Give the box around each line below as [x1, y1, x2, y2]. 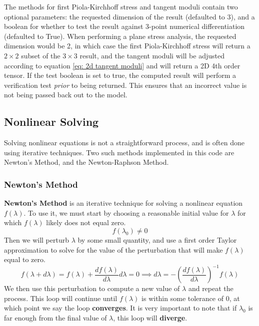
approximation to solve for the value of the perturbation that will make [4, 244, 223, 255]
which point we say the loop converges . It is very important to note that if [4, 303, 237, 313]
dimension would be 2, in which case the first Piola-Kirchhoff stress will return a [4, 40, 250, 51]
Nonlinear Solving [4, 114, 99, 129]
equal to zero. [4, 254, 45, 265]
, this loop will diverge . [113, 312, 187, 323]
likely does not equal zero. [46, 217, 126, 228]
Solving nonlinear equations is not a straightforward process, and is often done [4, 137, 244, 148]
